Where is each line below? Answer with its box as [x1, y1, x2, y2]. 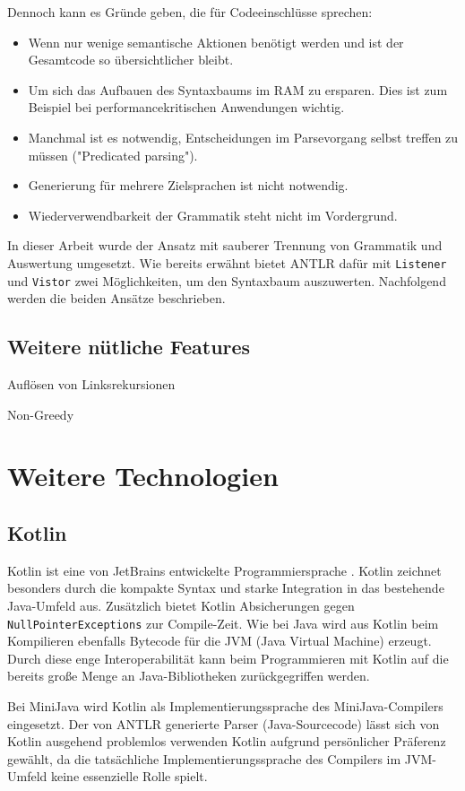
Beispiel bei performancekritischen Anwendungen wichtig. [28, 98, 345, 117]
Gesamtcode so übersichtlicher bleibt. [28, 50, 234, 69]
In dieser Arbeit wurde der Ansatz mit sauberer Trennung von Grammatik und [7, 236, 443, 255]
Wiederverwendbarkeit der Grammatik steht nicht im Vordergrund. [28, 205, 398, 224]
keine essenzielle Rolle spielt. [50, 767, 208, 786]
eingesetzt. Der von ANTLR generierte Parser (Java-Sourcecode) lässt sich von [7, 714, 440, 733]
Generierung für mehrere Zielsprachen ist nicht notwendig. [28, 176, 349, 195]
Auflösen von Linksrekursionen [7, 375, 176, 394]
